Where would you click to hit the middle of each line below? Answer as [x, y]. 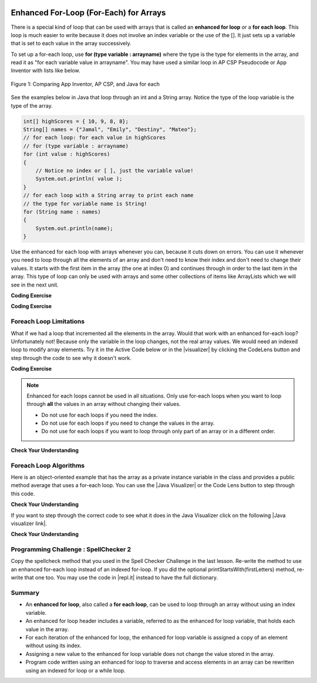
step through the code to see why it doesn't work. [71, 358]
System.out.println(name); [75, 228]
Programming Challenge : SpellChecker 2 [71, 549]
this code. [23, 494]
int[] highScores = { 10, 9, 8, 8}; [76, 121]
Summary [25, 593]
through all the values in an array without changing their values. [104, 404]
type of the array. [32, 105]
